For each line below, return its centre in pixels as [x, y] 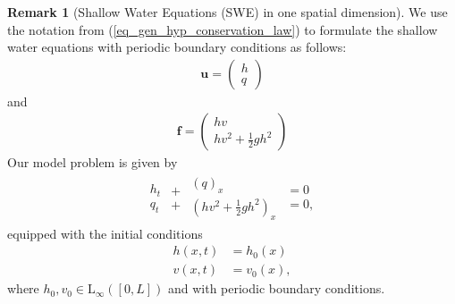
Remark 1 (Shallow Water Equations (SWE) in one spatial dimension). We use [227, 12]
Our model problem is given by [93, 162]
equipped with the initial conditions [105, 233]
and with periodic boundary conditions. [276, 288]
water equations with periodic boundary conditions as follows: [177, 47]
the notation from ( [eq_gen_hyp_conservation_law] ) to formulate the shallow [223, 29]
